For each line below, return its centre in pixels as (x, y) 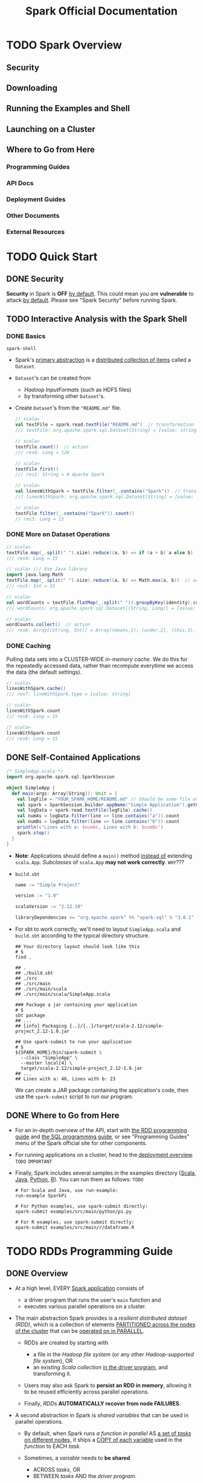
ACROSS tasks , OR (56, 1469)
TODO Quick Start (52, 257)
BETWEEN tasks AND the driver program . (85, 1476)
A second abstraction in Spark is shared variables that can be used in (102, 1415)
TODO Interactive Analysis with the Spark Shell (97, 319)
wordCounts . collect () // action (48, 625)
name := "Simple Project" (47, 885)
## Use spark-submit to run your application (73, 1042)
